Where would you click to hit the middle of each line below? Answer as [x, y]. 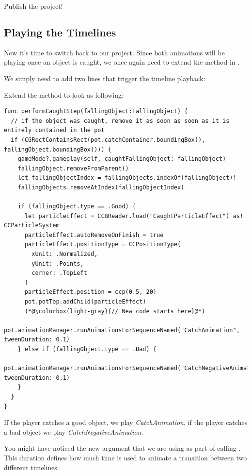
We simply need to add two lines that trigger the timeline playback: [105, 78]
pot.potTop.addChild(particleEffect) [85, 302]
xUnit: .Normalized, [65, 254]
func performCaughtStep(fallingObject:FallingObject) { [96, 111]
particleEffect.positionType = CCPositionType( [103, 245]
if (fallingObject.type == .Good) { [77, 207]
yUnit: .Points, [58, 263]
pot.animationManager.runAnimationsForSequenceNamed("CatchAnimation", [122, 330]
